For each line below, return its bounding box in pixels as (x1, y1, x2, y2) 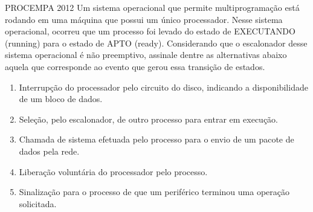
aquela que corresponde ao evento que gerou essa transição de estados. (5, 60, 265, 72)
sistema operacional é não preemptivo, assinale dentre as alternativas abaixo (5, 48, 287, 61)
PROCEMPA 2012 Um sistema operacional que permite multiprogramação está (5, 1, 300, 13)
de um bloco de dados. (19, 92, 103, 105)
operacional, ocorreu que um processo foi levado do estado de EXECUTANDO (5, 25, 295, 37)
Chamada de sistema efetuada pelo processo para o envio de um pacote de (19, 133, 294, 146)
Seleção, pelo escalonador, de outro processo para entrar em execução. (19, 112, 278, 125)
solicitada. (19, 197, 57, 210)
